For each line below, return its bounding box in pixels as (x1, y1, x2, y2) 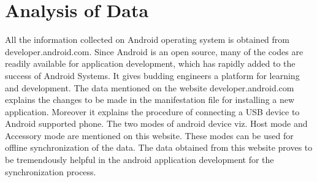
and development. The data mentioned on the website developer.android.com (5, 81, 294, 94)
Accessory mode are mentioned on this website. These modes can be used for (5, 129, 294, 142)
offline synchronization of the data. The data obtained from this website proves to (5, 141, 313, 154)
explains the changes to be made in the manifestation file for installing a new (5, 93, 295, 106)
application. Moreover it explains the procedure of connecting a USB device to (5, 105, 300, 118)
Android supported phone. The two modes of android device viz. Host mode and (5, 117, 308, 130)
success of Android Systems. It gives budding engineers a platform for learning (5, 69, 300, 82)
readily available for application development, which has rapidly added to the (5, 57, 296, 70)
